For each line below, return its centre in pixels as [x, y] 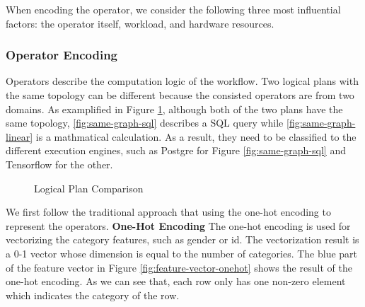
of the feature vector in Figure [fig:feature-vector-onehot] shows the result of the [179, 267]
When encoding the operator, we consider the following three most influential [173, 9]
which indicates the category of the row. [93, 295]
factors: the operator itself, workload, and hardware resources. [140, 23]
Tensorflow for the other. [59, 164]
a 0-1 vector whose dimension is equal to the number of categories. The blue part [182, 253]
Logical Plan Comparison [89, 188]
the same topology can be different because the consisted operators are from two [180, 95]
